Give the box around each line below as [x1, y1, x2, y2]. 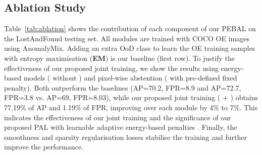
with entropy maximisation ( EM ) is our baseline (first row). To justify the [4, 52, 235, 63]
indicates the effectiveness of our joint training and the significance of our [4, 112, 231, 122]
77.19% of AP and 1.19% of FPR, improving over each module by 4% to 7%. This [4, 102, 258, 112]
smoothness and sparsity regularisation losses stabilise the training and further [4, 131, 247, 142]
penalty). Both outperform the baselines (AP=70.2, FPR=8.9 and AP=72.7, [4, 82, 241, 93]
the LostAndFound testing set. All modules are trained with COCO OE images [4, 33, 249, 43]
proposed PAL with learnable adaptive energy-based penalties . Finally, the [4, 122, 237, 132]
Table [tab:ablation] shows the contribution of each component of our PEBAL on [4, 23, 256, 34]
